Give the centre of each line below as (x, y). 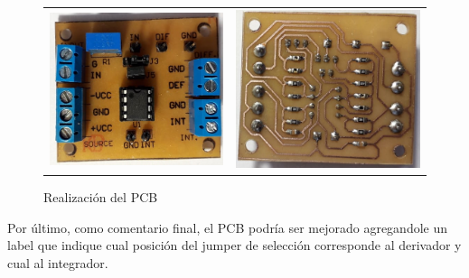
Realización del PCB (101, 197)
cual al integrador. (58, 262)
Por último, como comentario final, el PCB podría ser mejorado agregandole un (228, 227)
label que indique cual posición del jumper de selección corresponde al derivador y (234, 245)
